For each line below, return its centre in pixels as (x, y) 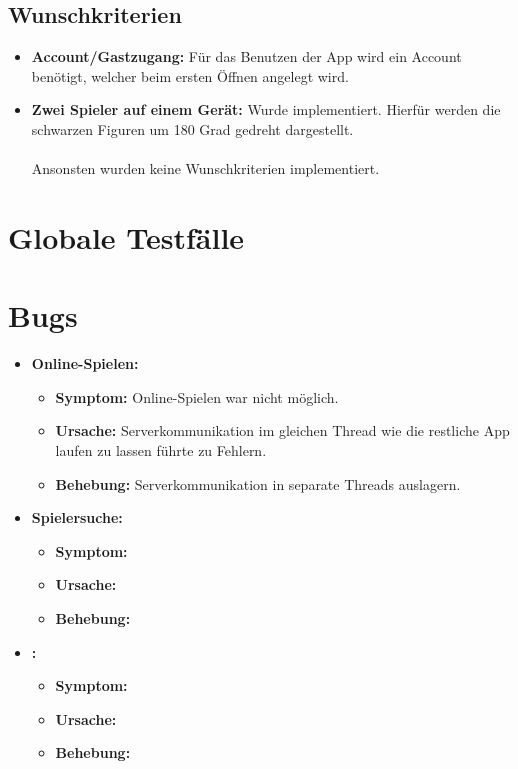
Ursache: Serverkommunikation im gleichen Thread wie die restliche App (282, 430)
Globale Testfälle (126, 236)
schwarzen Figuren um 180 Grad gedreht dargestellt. (192, 128)
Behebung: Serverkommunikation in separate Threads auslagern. (258, 483)
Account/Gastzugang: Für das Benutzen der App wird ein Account (246, 56)
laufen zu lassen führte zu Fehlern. (161, 450)
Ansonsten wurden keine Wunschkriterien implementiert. (205, 168)
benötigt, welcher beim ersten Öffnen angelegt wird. (190, 75)
